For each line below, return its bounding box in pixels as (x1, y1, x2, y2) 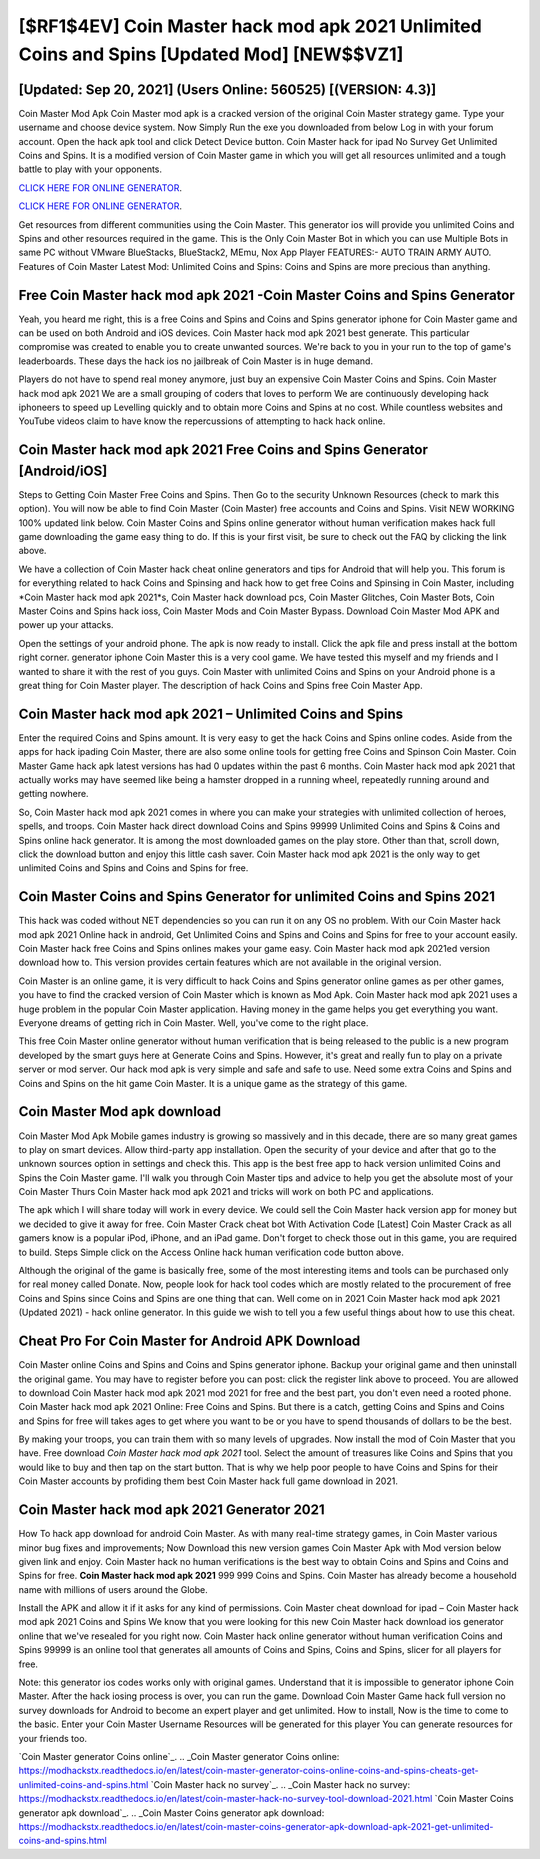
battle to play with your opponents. (18, 163, 163, 175)
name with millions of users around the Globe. (18, 1583, 209, 1595)
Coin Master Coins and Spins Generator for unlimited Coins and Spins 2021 (18, 888, 495, 905)
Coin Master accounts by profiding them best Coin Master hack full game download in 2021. (18, 1475, 399, 1487)
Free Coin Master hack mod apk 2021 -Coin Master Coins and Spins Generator (18, 286, 515, 304)
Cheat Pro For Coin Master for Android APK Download (18, 1333, 361, 1350)
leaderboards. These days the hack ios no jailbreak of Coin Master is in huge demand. (18, 355, 374, 367)
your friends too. (18, 1732, 88, 1744)
